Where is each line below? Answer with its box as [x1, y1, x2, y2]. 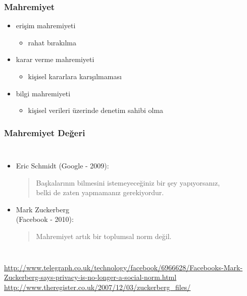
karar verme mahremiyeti [16, 54, 94, 65]
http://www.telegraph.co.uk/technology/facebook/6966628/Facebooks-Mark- [4, 262, 243, 272]
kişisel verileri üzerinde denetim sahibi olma [28, 105, 164, 115]
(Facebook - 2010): [16, 214, 74, 224]
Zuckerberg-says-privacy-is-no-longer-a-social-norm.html [4, 272, 177, 282]
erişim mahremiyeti [16, 20, 76, 31]
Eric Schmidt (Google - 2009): [16, 160, 109, 170]
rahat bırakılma [28, 37, 76, 47]
